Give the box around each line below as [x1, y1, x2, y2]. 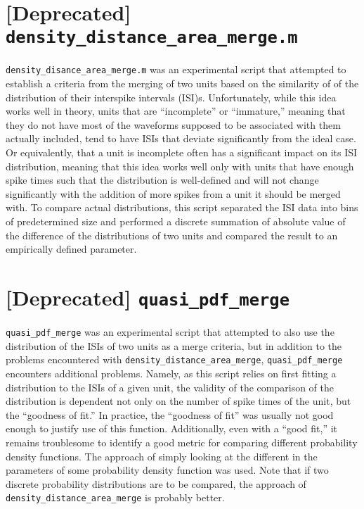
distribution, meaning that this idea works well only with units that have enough [6, 158, 354, 173]
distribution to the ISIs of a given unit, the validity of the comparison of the [6, 379, 334, 394]
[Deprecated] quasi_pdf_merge [6, 283, 290, 311]
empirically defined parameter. [6, 241, 137, 256]
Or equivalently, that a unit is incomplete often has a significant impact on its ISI [6, 145, 358, 160]
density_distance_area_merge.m [6, 27, 298, 48]
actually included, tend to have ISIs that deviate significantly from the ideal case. [6, 131, 356, 146]
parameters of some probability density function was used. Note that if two [6, 463, 329, 477]
